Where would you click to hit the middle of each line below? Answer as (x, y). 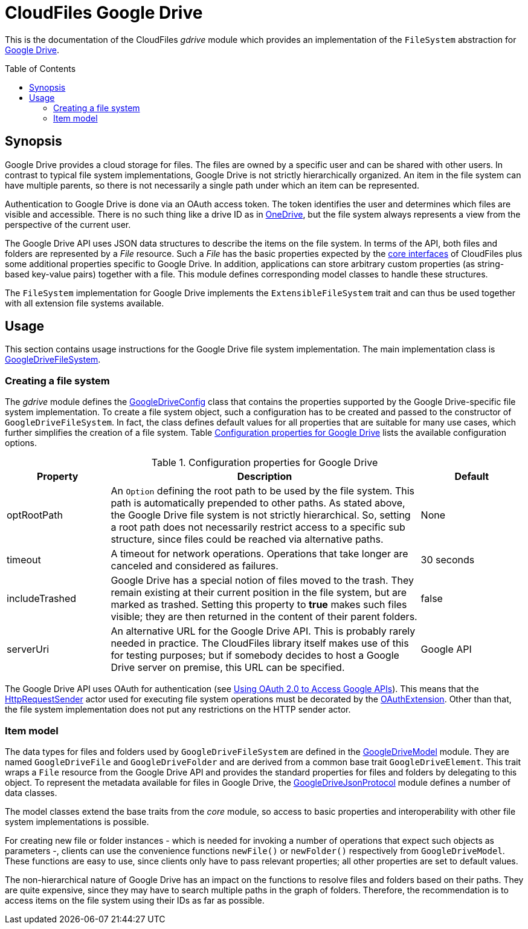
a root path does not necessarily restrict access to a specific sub (258, 527)
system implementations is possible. (77, 821)
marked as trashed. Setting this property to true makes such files (259, 605)
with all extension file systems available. (85, 303)
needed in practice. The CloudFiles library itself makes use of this (260, 643)
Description (265, 477)
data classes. (31, 792)
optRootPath (35, 515)
